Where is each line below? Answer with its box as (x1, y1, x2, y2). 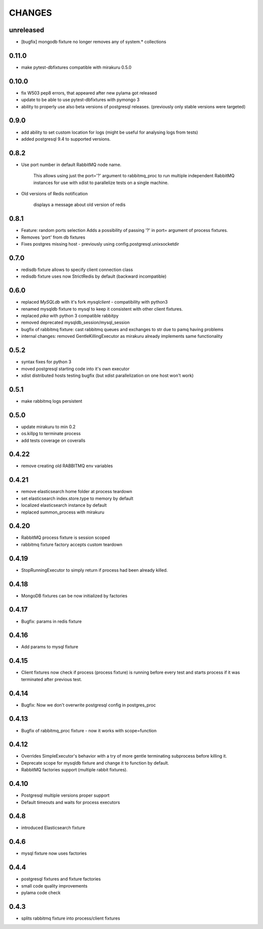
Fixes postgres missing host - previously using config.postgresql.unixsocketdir (21, 241, 180, 247)
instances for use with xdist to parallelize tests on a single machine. (33, 180, 169, 186)
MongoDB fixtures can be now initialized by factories (21, 593, 128, 599)
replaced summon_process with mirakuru (21, 509, 105, 515)
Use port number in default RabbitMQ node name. (21, 162, 122, 167)
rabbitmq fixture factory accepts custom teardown (21, 541, 123, 547)
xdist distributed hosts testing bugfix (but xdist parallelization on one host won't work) (21, 372, 194, 378)
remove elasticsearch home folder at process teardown (21, 489, 132, 495)
